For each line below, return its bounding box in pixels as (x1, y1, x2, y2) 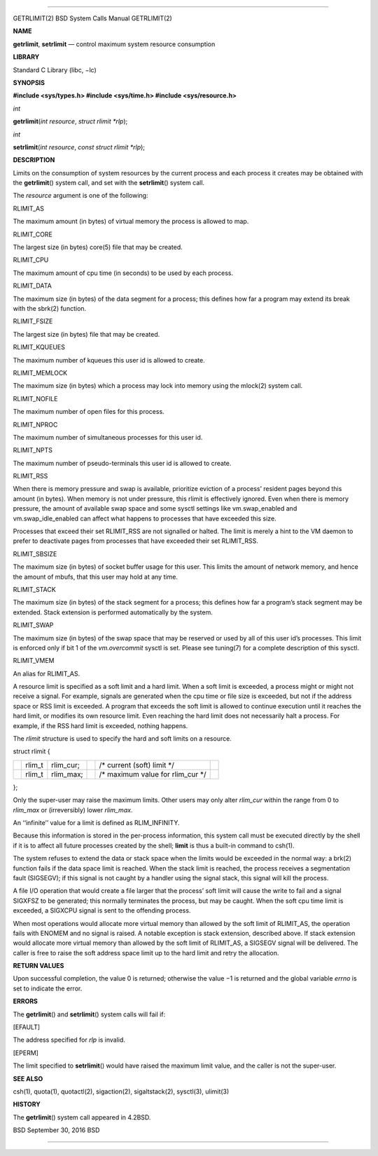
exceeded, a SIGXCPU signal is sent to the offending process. (13, 906, 191, 915)
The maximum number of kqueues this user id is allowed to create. (13, 356, 206, 364)
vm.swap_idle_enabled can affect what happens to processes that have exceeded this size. (13, 514, 276, 523)
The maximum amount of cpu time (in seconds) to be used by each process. (13, 269, 234, 277)
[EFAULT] (13, 1023, 41, 1031)
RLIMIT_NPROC (13, 420, 58, 429)
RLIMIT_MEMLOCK (13, 368, 68, 377)
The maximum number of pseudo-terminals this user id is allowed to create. (13, 459, 232, 467)
